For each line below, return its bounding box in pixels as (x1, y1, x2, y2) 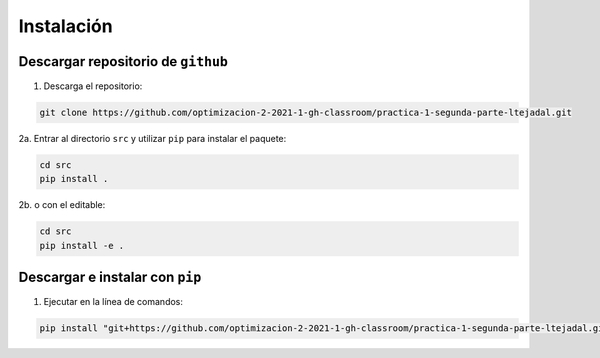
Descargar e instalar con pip (18, 269, 202, 286)
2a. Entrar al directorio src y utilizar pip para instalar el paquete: (18, 133, 287, 145)
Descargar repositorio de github (18, 53, 229, 70)
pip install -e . (39, 240, 125, 251)
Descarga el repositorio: (43, 80, 143, 92)
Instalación (18, 15, 114, 37)
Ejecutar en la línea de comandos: (43, 296, 184, 308)
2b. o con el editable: (18, 199, 106, 211)
